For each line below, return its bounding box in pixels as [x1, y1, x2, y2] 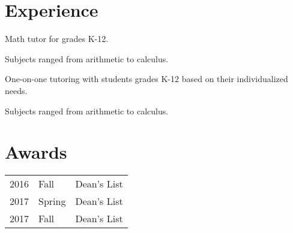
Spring [38, 194, 66, 208]
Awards [5, 140, 67, 164]
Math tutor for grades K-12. [5, 32, 109, 45]
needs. [5, 84, 28, 96]
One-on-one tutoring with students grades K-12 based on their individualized [5, 72, 288, 85]
